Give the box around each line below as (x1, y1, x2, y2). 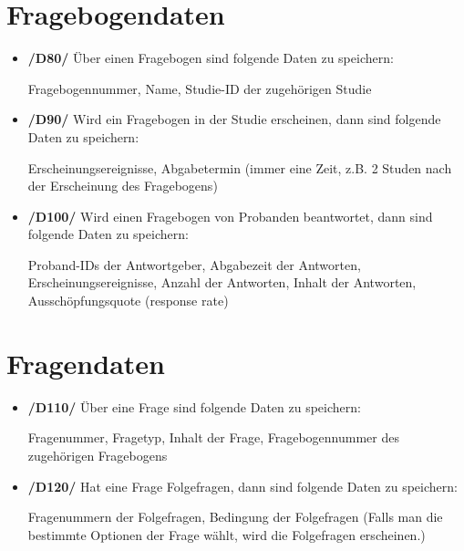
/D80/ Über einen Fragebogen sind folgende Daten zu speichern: (27, 48, 394, 68)
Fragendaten (6, 344, 165, 381)
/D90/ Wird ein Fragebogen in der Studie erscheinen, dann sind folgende (27, 109, 441, 129)
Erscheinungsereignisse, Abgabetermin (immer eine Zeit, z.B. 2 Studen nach (27, 158, 452, 177)
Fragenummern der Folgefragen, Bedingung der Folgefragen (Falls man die (27, 507, 443, 526)
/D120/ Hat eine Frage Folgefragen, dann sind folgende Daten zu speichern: (27, 476, 458, 495)
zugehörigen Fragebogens (27, 445, 168, 464)
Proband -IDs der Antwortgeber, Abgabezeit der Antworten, (27, 255, 361, 274)
